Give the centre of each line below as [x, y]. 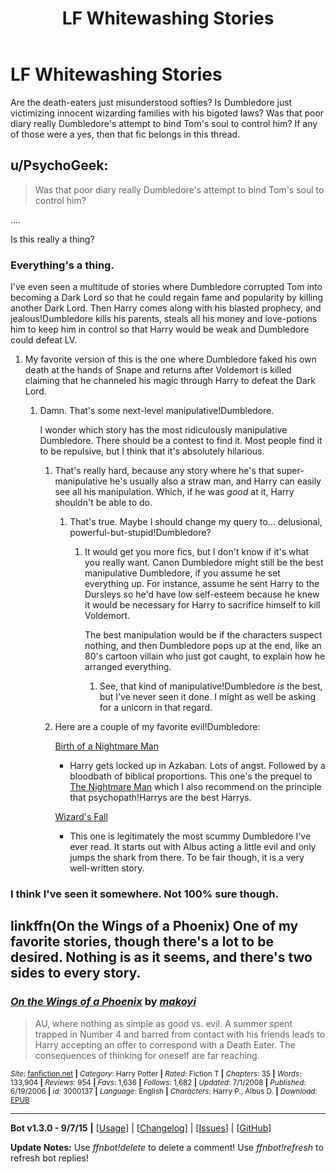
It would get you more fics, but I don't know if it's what [197, 552]
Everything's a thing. [62, 265]
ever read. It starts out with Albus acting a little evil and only [193, 847]
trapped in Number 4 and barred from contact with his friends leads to [180, 1034]
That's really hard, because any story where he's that [164, 471]
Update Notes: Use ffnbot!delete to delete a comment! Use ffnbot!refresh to [167, 1147]
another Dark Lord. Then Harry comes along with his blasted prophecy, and [166, 308]
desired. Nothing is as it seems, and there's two [161, 957]
